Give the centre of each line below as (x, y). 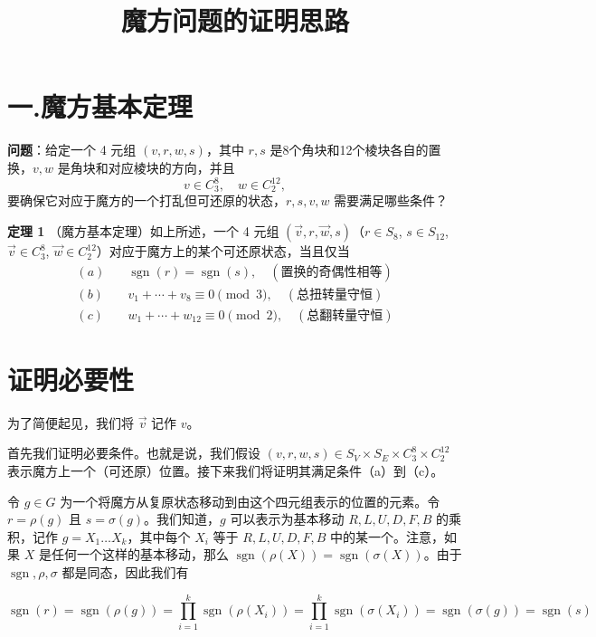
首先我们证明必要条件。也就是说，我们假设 (134, 453)
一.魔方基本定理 (100, 106)
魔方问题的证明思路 (235, 20)
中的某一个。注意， (388, 536)
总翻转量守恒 (345, 315)
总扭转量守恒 (334, 295)
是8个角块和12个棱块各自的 (349, 150)
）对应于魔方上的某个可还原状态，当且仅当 (223, 251)
